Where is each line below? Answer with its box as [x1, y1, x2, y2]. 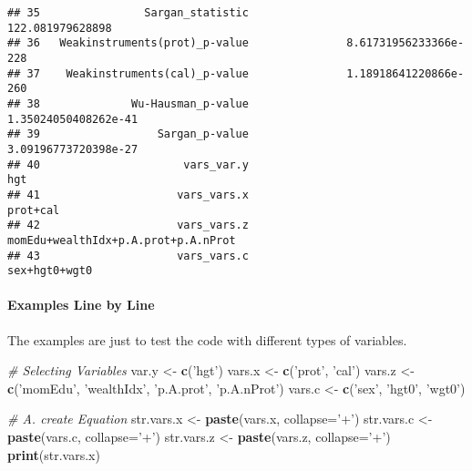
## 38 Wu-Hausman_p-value [7, 97, 249, 110]
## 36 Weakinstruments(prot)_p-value [7, 36, 249, 50]
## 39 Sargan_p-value [7, 128, 249, 141]
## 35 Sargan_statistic [7, 6, 249, 19]
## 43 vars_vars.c [7, 249, 249, 262]
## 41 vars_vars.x [7, 188, 249, 201]
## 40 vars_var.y [7, 158, 249, 171]
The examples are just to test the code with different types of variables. [7, 330, 407, 349]
